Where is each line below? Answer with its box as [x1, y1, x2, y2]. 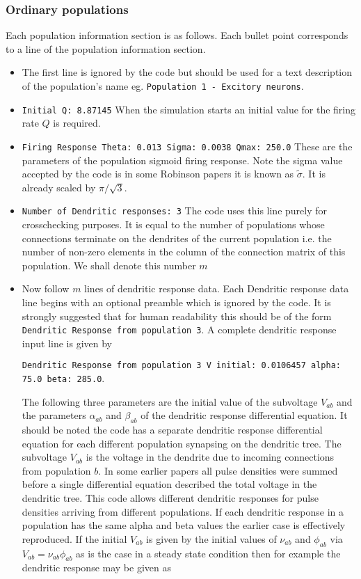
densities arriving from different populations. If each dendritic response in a [22, 504, 344, 518]
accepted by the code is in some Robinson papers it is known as [22, 166, 294, 181]
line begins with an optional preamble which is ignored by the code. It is [22, 294, 331, 309]
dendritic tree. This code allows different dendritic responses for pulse [22, 491, 319, 505]
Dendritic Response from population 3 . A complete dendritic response [22, 322, 337, 337]
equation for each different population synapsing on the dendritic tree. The [22, 436, 342, 450]
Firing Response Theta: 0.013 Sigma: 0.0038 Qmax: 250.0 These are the [22, 138, 353, 153]
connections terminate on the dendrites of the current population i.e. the [22, 230, 332, 245]
